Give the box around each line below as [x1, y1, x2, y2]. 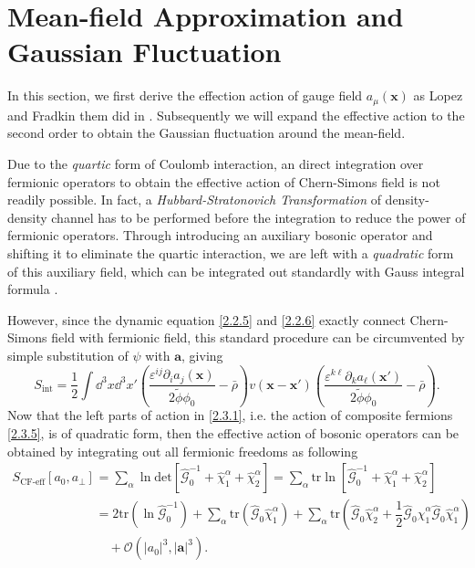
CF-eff [20, 477, 46, 487]
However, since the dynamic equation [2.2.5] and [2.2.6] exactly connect [7, 310, 406, 329]
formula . [7, 279, 58, 299]
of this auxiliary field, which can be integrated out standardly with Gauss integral [7, 261, 465, 280]
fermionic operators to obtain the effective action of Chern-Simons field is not [7, 172, 440, 191]
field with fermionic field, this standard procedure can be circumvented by [51, 328, 465, 347]
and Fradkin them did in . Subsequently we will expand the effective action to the [7, 105, 465, 124]
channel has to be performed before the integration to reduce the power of [51, 207, 466, 226]
